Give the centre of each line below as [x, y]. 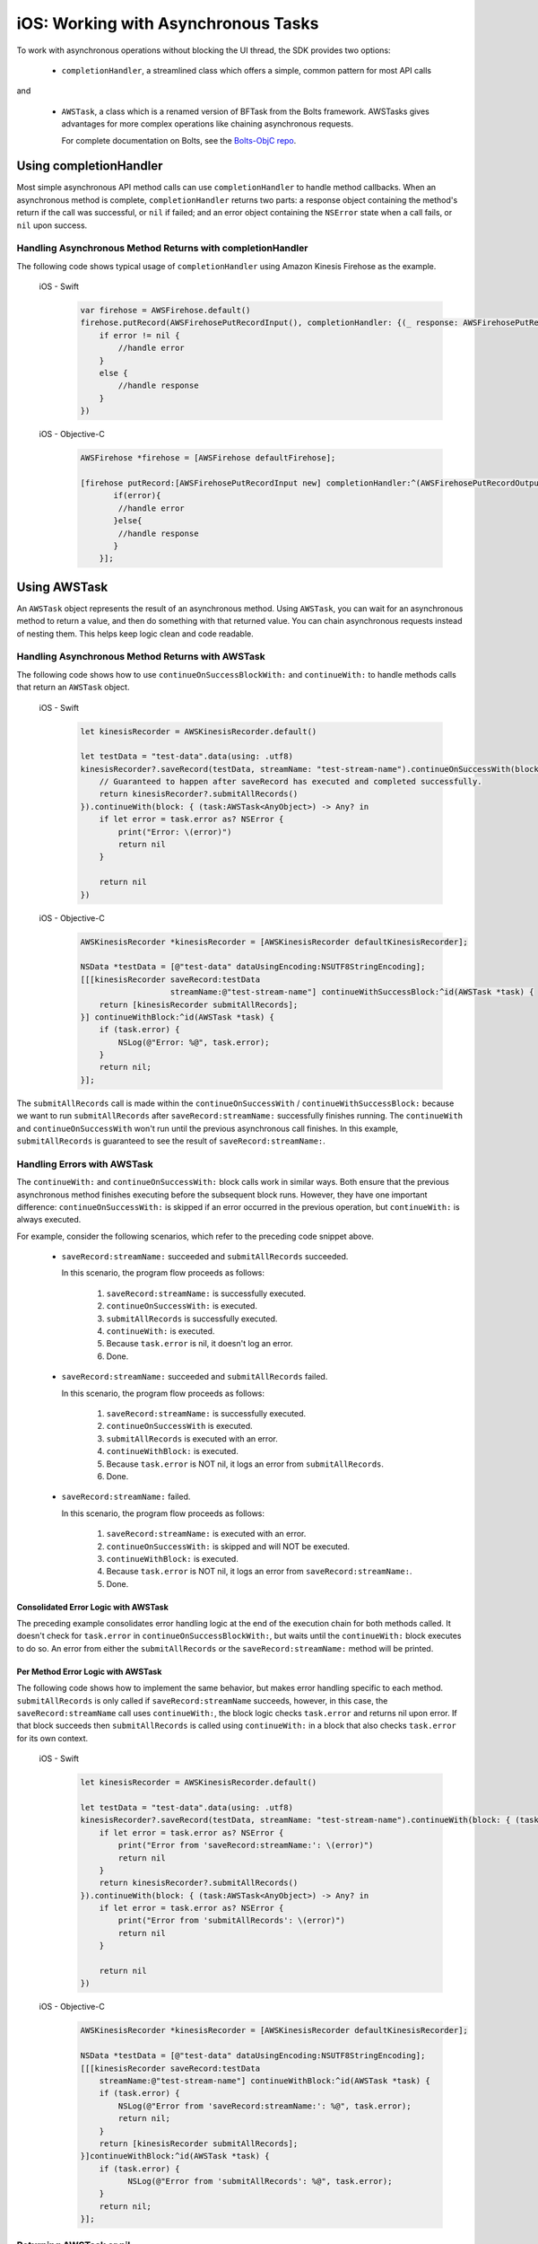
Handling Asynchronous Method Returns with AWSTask [141, 657]
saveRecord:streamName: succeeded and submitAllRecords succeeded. [205, 1257]
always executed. [49, 1220]
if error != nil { [139, 335]
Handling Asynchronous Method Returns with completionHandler [162, 249]
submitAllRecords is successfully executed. [192, 1319]
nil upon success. [52, 225]
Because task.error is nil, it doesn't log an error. [200, 1344]
